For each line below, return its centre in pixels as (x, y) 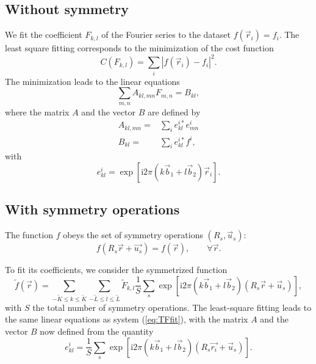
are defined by (174, 111)
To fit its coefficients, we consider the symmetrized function (116, 270)
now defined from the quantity (97, 331)
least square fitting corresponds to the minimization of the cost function (139, 48)
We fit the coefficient (44, 35)
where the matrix (37, 111)
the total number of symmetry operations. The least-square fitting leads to (172, 307)
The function (29, 235)
